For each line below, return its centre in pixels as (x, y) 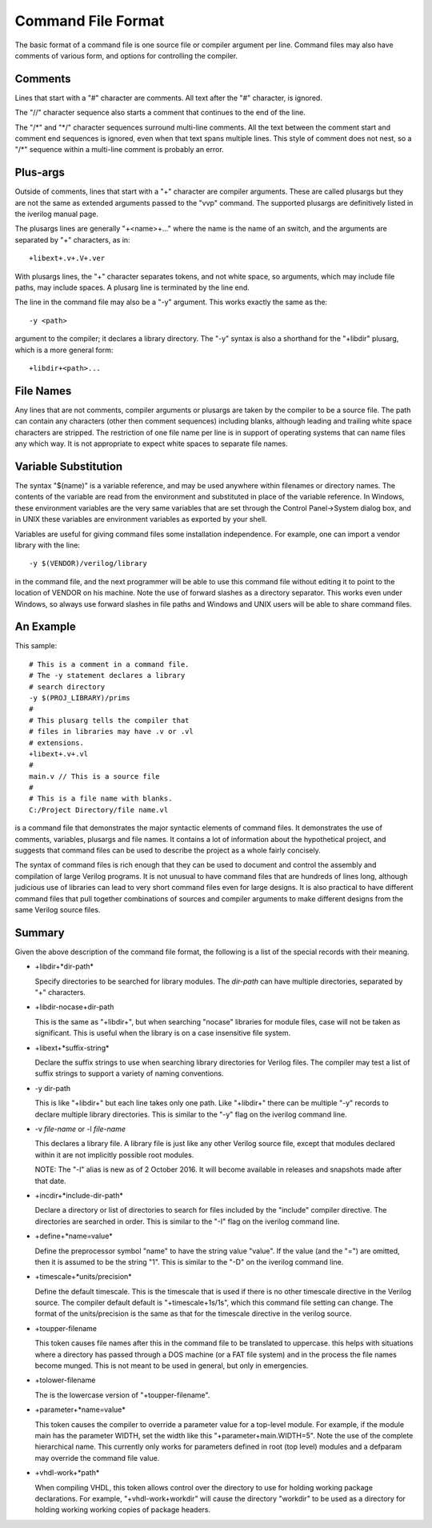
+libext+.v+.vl (59, 754)
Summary (40, 932)
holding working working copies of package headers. (123, 1510)
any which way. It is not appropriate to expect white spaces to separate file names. (151, 443)
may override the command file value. (97, 1458)
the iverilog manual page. (57, 214)
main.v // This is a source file (94, 776)
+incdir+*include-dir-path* (79, 1195)
